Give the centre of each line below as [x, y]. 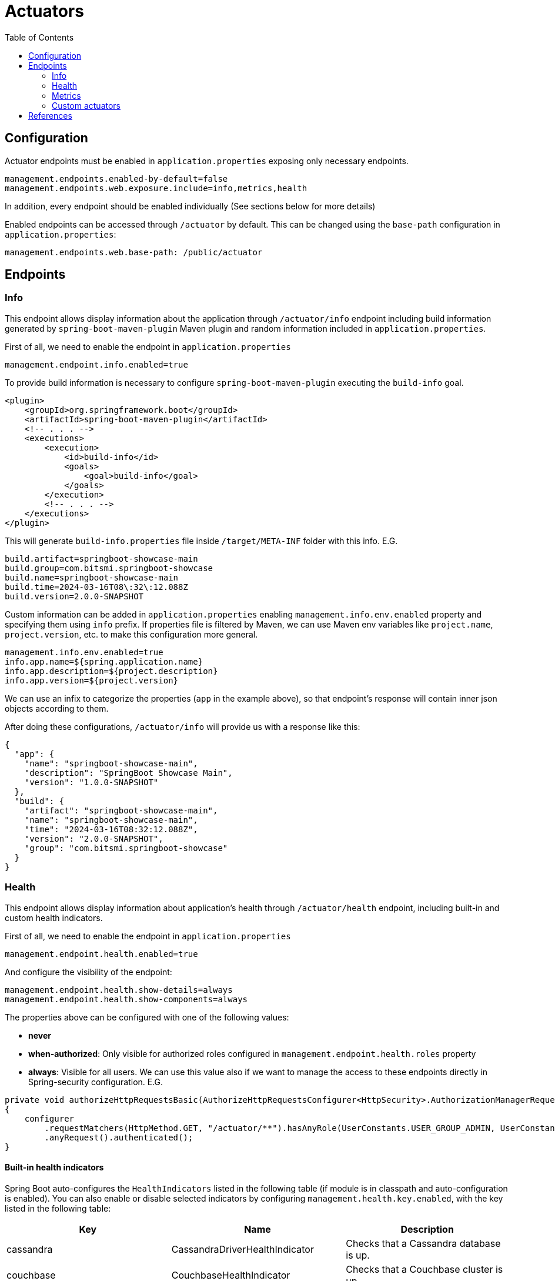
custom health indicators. [54, 918]
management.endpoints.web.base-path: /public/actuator [134, 252]
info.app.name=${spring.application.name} [104, 661]
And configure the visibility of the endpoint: [88, 972]
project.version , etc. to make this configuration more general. [131, 634]
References [50, 115]
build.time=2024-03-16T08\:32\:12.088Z [96, 587]
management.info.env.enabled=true [84, 652]
